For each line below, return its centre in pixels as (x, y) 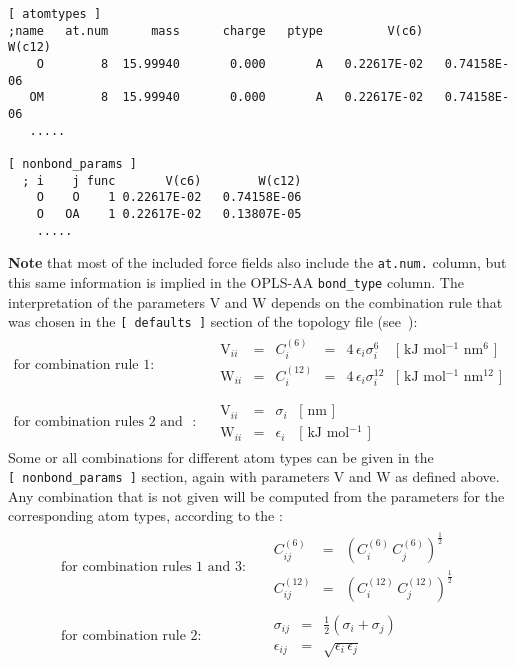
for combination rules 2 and (98, 422)
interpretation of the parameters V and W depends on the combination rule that (255, 301)
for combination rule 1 (82, 364)
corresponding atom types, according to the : (145, 515)
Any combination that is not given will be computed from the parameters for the (256, 495)
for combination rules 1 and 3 (151, 566)
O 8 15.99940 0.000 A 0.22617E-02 (230, 63)
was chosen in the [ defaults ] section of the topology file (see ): (213, 321)
